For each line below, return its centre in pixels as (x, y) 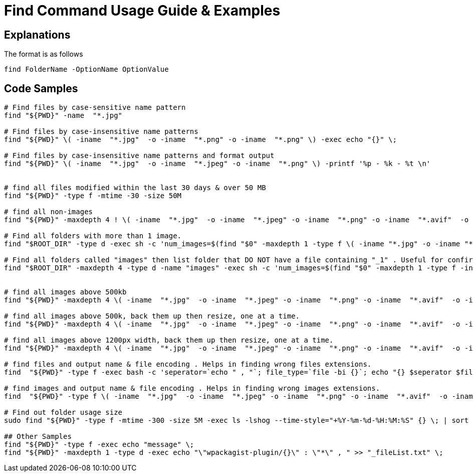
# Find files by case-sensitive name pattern (95, 108)
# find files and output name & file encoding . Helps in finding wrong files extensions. (188, 364)
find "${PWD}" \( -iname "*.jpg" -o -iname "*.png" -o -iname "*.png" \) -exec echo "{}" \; (200, 140)
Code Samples (41, 88)
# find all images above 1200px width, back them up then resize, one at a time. (169, 340)
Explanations (37, 35)
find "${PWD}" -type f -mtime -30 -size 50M (93, 196)
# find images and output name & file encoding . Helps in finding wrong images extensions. (192, 388)
